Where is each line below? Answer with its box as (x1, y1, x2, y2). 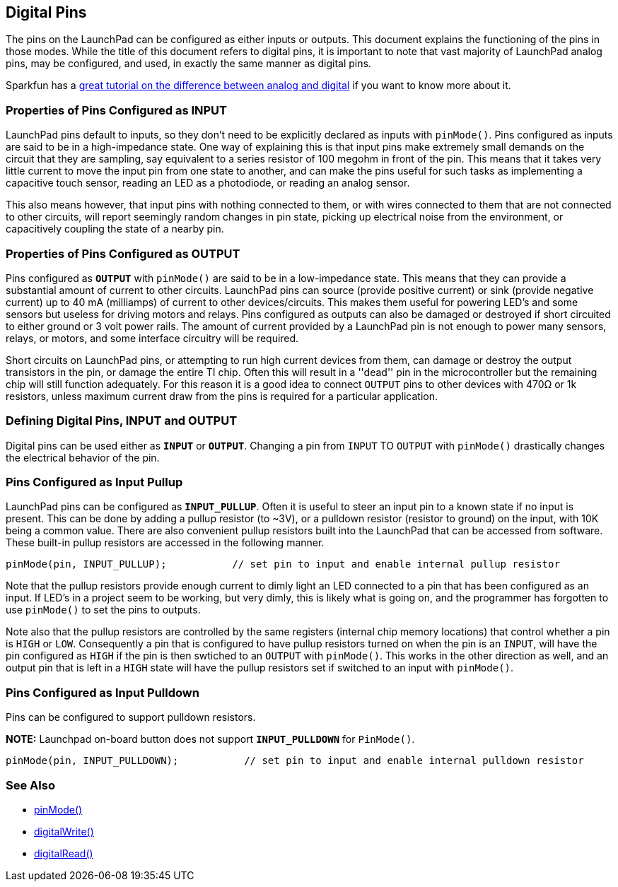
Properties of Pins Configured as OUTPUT (6, 246, 240, 261)
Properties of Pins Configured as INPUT (6, 102, 228, 117)
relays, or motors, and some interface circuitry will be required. (6, 331, 299, 344)
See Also (6, 777, 55, 792)
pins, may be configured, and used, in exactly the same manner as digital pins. (6, 57, 371, 70)
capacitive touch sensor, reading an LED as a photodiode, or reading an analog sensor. (6, 177, 410, 189)
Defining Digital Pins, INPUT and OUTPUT (6, 413, 238, 428)
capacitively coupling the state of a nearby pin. (6, 223, 224, 235)
